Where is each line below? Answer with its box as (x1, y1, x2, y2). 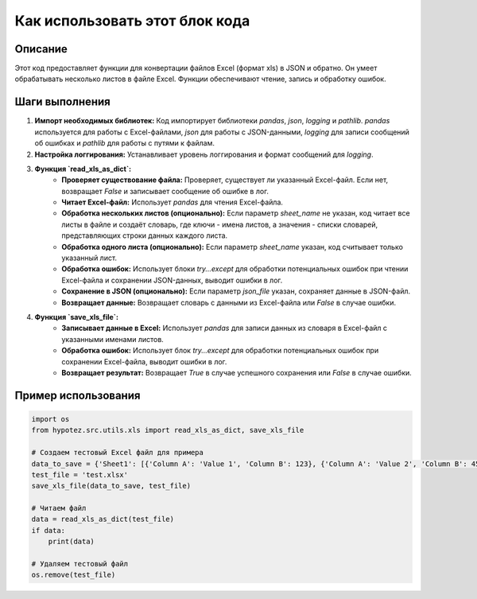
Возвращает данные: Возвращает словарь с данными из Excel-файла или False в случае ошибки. (61, 298, 397, 307)
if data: (31, 526, 66, 535)
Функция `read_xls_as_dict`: (34, 164, 131, 173)
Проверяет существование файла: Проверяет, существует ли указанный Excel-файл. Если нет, (61, 175, 389, 185)
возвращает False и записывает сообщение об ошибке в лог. (61, 186, 270, 196)
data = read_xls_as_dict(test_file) (31, 515, 175, 524)
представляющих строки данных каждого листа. (61, 231, 228, 240)
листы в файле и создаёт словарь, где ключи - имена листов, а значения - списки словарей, (61, 220, 378, 229)
